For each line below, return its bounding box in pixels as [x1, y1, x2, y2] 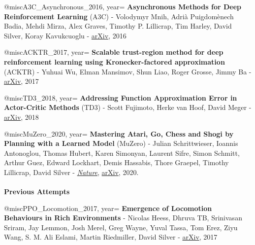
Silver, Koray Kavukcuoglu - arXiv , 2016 [4, 30, 127, 40]
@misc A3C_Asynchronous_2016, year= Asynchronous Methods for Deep [4, 1, 242, 11]
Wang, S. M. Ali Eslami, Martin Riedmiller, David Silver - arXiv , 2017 [4, 232, 218, 242]
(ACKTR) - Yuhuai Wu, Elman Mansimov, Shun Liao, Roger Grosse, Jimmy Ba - [4, 66, 252, 76]
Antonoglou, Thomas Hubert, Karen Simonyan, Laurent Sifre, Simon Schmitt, [4, 147, 240, 158]
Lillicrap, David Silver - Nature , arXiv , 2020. [4, 167, 139, 177]
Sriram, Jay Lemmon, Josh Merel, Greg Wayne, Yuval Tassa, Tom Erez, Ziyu [4, 222, 238, 232]
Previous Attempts [4, 186, 70, 197]
